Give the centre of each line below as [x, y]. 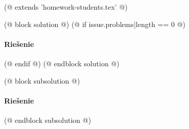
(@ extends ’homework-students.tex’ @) [66, 7]
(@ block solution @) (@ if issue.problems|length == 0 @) [95, 24]
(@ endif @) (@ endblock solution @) [62, 63]
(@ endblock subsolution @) [48, 120]
